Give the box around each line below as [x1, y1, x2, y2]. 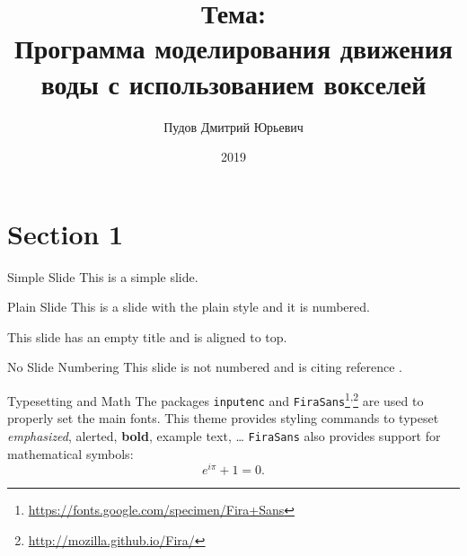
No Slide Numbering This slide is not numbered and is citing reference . [7, 357, 402, 376]
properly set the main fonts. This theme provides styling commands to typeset [7, 409, 439, 428]
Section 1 [7, 215, 124, 252]
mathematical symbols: [7, 444, 134, 463]
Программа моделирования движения [14, 30, 453, 66]
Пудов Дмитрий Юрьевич [163, 117, 304, 136]
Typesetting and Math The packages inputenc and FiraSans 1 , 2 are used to [7, 389, 424, 410]
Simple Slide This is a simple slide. [7, 267, 198, 286]
